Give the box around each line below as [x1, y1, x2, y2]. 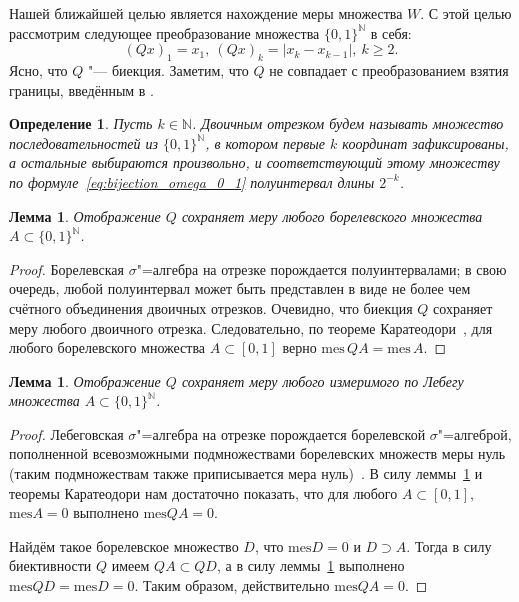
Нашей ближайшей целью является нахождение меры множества [9, 3, 403, 23]
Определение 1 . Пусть [9, 113, 153, 134]
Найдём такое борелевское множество [9, 535, 239, 556]
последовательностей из [9, 132, 159, 153]
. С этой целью [420, 3, 512, 23]
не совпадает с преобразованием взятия [269, 59, 509, 80]
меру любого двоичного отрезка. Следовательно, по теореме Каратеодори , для [9, 317, 493, 338]
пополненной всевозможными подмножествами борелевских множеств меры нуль [9, 443, 506, 464]
